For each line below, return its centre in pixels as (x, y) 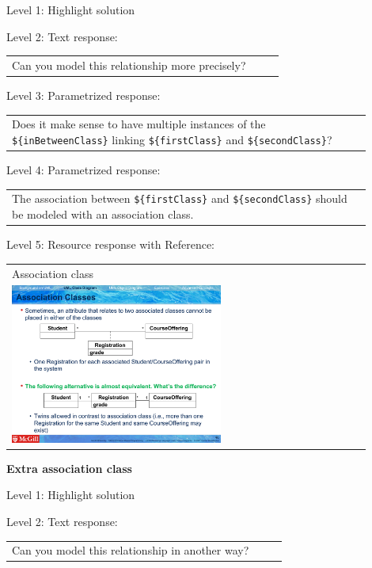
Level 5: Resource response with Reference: (110, 244)
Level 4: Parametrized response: (84, 170)
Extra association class (69, 468)
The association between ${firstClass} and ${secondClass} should (180, 198)
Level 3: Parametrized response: (84, 95)
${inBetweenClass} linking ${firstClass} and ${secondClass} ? (172, 139)
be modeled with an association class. (103, 214)
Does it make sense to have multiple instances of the (139, 124)
